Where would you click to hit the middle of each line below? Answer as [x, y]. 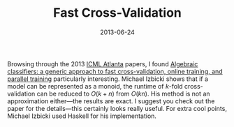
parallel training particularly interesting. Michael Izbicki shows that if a [108, 79]
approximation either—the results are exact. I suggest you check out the [111, 101]
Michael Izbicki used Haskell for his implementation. [82, 116]
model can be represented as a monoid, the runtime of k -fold [95, 86]
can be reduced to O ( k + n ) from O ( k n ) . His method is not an [124, 94]
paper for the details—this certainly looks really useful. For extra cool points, [117, 108]
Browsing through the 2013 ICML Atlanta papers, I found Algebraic [103, 63]
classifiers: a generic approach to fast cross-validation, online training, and [115, 71]
